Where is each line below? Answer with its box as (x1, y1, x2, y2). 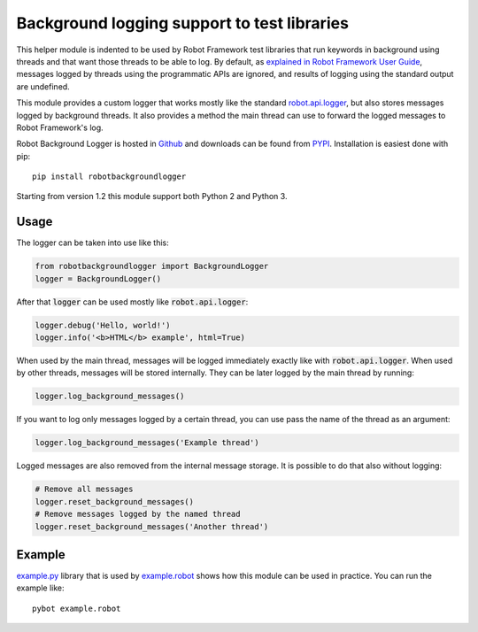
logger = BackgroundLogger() (35, 274, 162, 283)
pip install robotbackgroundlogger (32, 172, 187, 181)
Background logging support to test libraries (16, 13, 350, 33)
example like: (16, 582, 66, 593)
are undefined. (16, 81, 70, 92)
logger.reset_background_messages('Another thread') (35, 521, 269, 531)
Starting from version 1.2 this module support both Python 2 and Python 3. (16, 191, 288, 202)
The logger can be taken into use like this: (16, 237, 169, 248)
